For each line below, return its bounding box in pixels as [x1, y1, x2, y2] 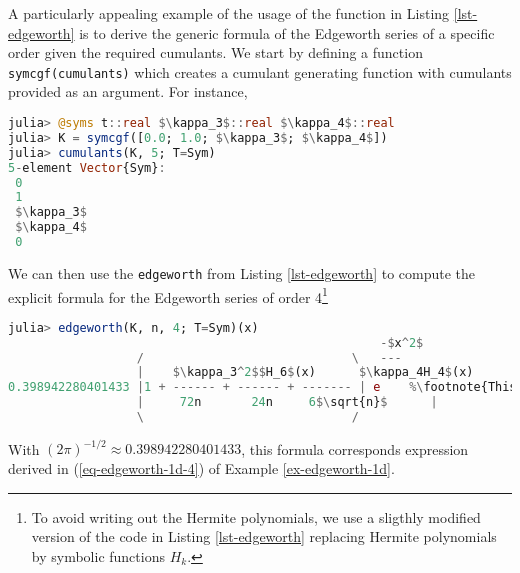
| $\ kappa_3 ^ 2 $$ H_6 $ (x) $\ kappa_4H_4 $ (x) [136, 365, 474, 380]
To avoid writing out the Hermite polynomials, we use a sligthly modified [31, 506, 481, 527]
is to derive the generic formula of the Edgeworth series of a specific [79, 22, 495, 43]
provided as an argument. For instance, [8, 81, 248, 102]
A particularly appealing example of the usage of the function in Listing [8, 3, 450, 23]
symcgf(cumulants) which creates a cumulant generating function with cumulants [8, 61, 512, 82]
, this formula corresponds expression [241, 438, 469, 459]
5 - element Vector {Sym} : [8, 160, 166, 175]
